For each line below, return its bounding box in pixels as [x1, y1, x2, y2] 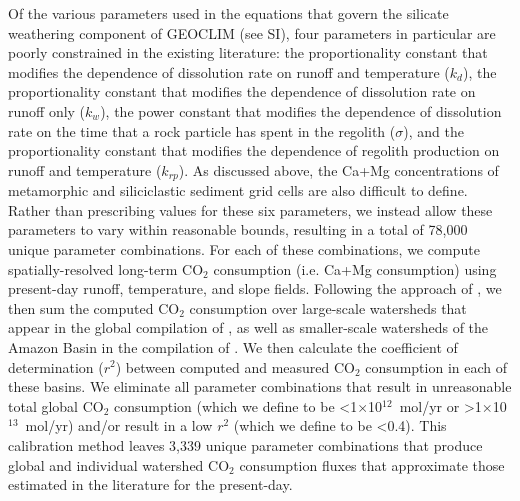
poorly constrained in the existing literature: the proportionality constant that [8, 42, 488, 63]
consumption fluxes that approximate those [239, 454, 505, 475]
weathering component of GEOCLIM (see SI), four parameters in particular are [8, 22, 496, 43]
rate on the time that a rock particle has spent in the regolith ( [8, 120, 396, 141]
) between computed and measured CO [115, 356, 355, 377]
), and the [403, 120, 464, 141]
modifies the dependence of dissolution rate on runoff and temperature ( [8, 61, 450, 82]
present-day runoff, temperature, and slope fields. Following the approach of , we [8, 278, 502, 299]
